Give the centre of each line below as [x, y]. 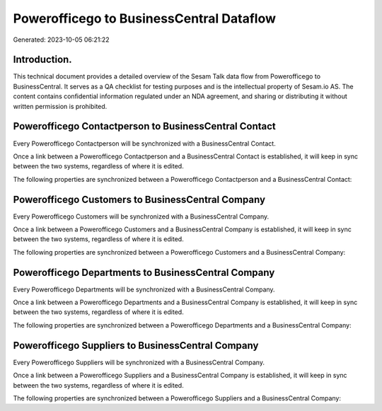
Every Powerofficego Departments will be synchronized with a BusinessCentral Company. [144, 289]
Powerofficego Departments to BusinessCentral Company [144, 272]
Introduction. [42, 60]
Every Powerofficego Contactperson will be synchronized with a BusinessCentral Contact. [144, 143]
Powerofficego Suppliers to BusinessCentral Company [136, 346]
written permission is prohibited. [60, 106]
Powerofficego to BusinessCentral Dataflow [144, 18]
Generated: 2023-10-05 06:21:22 [61, 40]
